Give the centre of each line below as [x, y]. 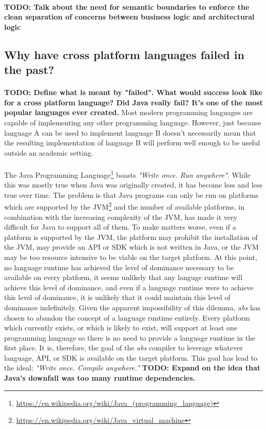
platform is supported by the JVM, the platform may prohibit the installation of [131, 237]
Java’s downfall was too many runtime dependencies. [100, 378]
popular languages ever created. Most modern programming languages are [128, 112]
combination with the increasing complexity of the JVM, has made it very [121, 217]
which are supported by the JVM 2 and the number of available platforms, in [125, 206]
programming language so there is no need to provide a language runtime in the [130, 337]
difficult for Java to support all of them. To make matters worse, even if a [120, 227]
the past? [29, 70]
